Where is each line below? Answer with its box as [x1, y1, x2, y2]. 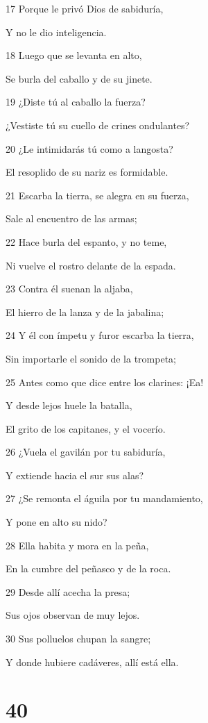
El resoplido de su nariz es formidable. [6, 165, 168, 179]
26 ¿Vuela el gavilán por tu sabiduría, [6, 444, 166, 459]
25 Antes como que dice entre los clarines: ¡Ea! [6, 374, 204, 389]
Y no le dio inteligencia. [6, 24, 107, 39]
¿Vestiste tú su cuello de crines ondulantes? [6, 117, 190, 132]
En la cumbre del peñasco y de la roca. [6, 561, 171, 576]
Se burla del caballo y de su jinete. [6, 71, 153, 85]
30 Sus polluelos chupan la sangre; [6, 631, 151, 646]
